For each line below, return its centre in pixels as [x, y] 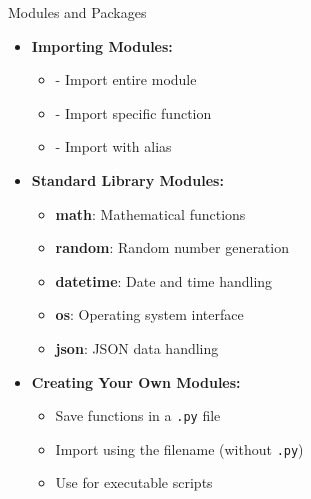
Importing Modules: [102, 45]
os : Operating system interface [149, 314]
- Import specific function [133, 112]
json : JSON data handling [137, 347]
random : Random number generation [172, 247]
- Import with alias [113, 146]
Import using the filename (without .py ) [179, 448]
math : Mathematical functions [150, 213]
